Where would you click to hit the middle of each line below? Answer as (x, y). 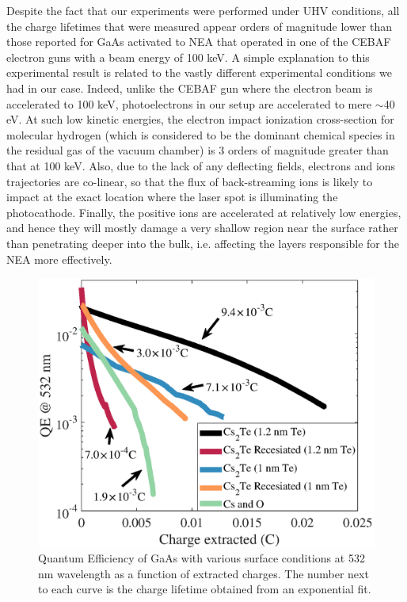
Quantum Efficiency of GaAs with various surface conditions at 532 (202, 558)
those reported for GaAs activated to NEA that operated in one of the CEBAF (199, 42)
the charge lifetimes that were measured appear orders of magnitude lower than (199, 26)
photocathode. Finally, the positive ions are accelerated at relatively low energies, (204, 212)
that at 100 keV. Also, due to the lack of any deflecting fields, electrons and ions (201, 165)
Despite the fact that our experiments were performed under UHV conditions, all (203, 10)
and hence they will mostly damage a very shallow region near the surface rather (202, 228)
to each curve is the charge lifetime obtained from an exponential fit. (205, 589)
